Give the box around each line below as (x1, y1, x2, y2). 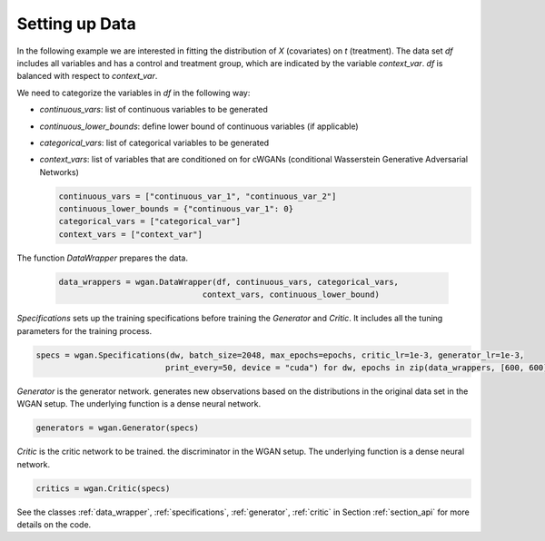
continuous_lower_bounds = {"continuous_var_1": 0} (58, 204, 294, 214)
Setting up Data (16, 14, 136, 34)
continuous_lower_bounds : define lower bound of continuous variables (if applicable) (39, 121, 359, 132)
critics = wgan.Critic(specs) (35, 483, 171, 494)
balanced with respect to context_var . (16, 71, 158, 82)
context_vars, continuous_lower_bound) (202, 290, 381, 300)
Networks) (39, 166, 79, 177)
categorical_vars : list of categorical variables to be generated (39, 137, 270, 148)
